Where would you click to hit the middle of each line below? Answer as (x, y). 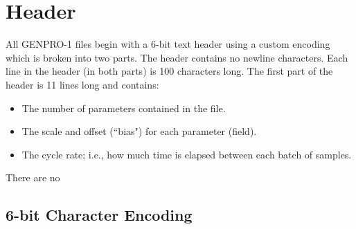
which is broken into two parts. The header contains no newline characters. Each (177, 57)
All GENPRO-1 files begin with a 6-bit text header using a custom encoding (168, 44)
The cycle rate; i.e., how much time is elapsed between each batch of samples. (187, 154)
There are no (33, 177)
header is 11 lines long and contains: (82, 84)
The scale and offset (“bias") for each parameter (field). (139, 131)
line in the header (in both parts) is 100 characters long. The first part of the (169, 71)
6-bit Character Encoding (99, 215)
